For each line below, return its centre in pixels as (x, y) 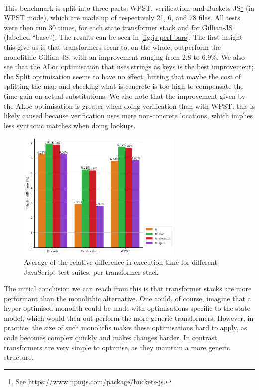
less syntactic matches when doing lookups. (70, 125)
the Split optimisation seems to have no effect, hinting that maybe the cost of (123, 76)
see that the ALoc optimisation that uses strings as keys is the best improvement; (129, 66)
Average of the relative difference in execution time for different (121, 262)
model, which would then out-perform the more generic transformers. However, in (129, 318)
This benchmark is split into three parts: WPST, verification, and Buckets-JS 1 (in (129, 7)
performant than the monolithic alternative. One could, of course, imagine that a (128, 298)
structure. (19, 357)
